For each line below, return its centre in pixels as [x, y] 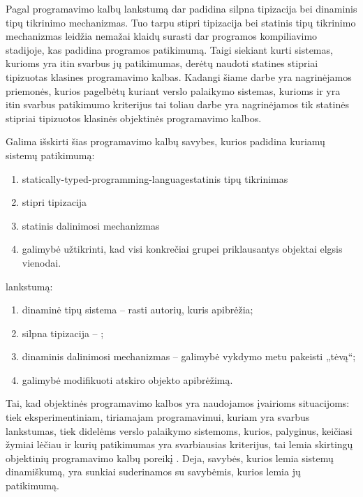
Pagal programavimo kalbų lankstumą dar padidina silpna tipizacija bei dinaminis [181, 8]
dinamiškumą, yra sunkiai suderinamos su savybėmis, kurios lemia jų [153, 472]
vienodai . [42, 262]
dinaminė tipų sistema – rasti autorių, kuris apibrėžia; [138, 310]
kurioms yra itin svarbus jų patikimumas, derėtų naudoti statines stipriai [162, 63]
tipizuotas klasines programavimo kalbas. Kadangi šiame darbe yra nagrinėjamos [179, 76]
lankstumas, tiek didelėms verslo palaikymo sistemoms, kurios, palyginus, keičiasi [179, 430]
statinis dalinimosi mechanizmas [91, 225]
